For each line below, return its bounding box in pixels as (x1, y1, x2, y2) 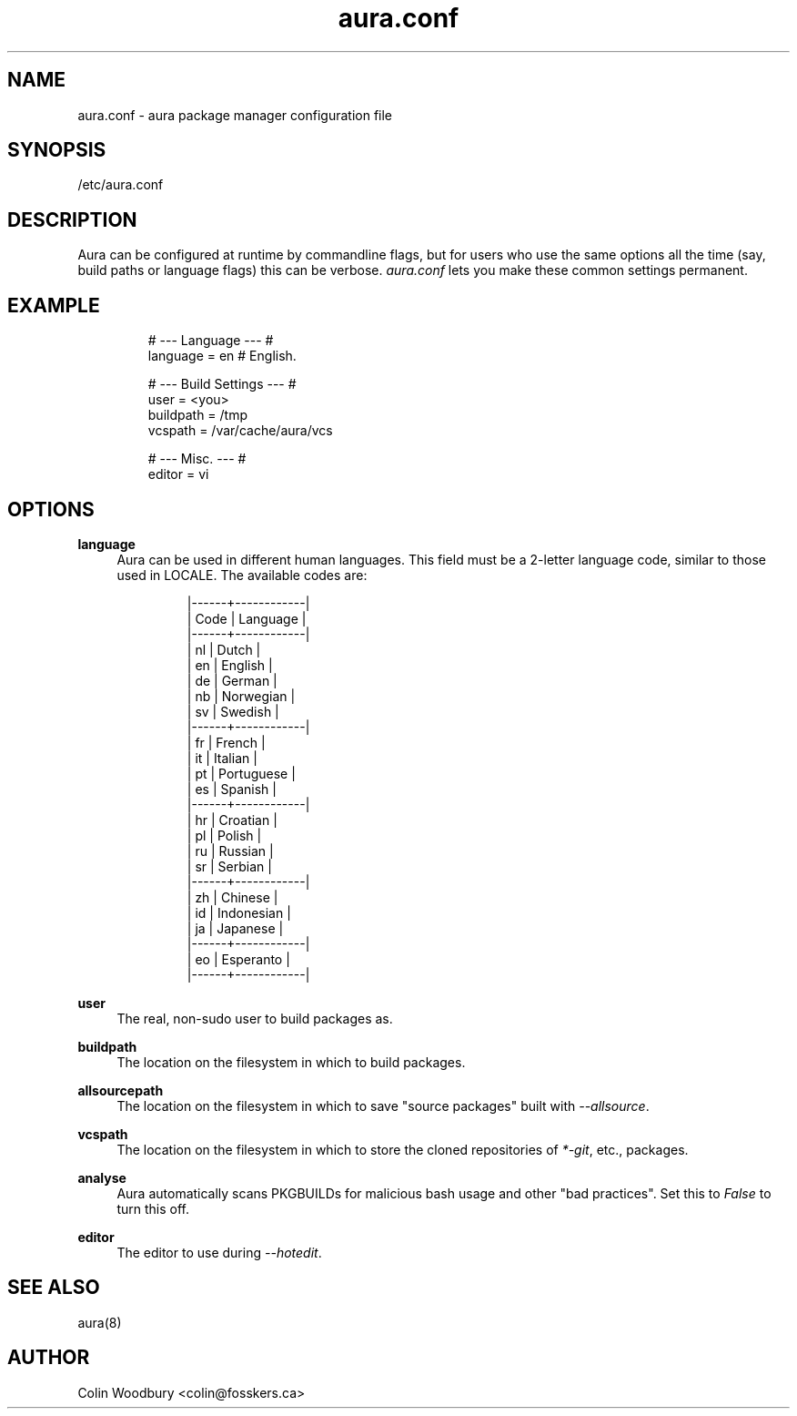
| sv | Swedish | (187, 703, 279, 719)
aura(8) (77, 1314, 122, 1330)
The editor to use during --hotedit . (116, 1244, 322, 1260)
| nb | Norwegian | (187, 688, 296, 704)
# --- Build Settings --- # (147, 376, 297, 392)
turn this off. (116, 1200, 189, 1217)
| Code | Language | (187, 610, 307, 627)
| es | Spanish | (187, 780, 277, 797)
